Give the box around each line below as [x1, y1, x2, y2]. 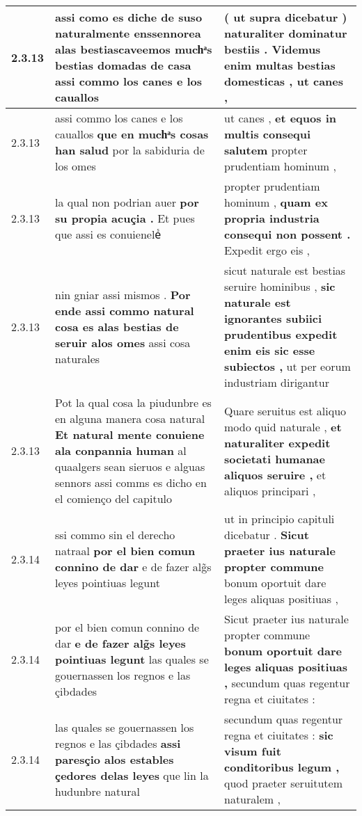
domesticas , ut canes [224, 73, 344, 89]
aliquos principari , [224, 482, 316, 499]
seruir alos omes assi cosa [55, 334, 191, 351]
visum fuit [224, 743, 281, 759]
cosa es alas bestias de [55, 318, 179, 335]
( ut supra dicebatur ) [224, 9, 347, 25]
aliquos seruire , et [224, 466, 326, 483]
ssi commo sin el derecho [55, 527, 175, 543]
